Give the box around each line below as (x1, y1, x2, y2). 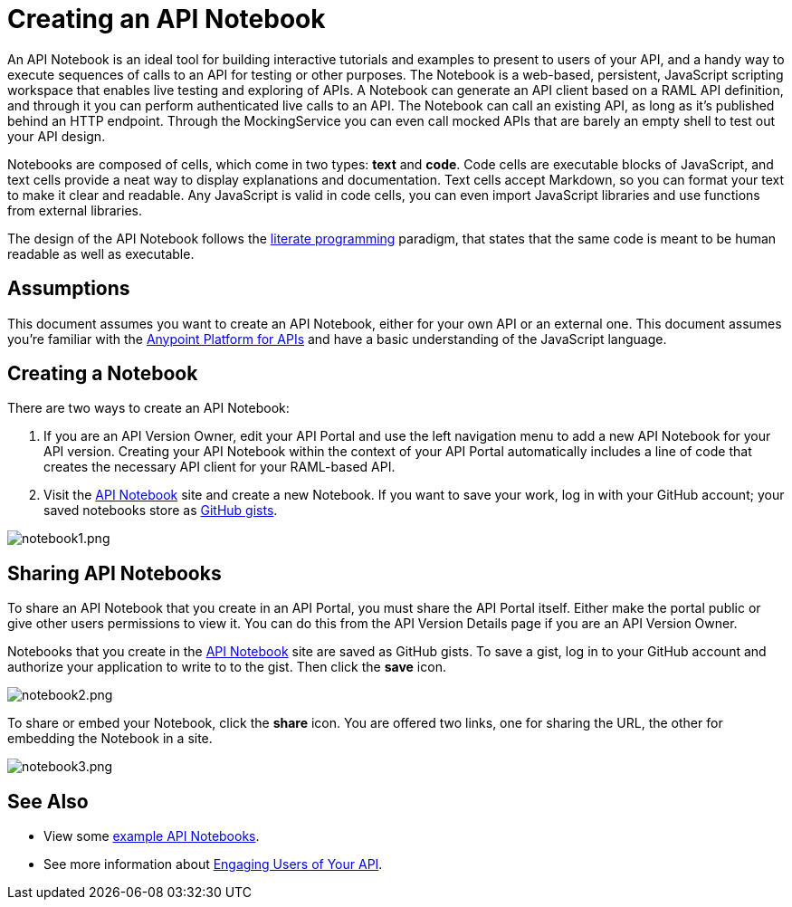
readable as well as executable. (7, 245, 195, 262)
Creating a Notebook (7, 362, 198, 386)
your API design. (7, 128, 106, 144)
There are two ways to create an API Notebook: (7, 400, 290, 416)
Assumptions (7, 277, 130, 301)
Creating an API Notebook (7, 4, 326, 34)
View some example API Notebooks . (43, 828, 260, 845)
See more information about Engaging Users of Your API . (43, 856, 383, 873)
